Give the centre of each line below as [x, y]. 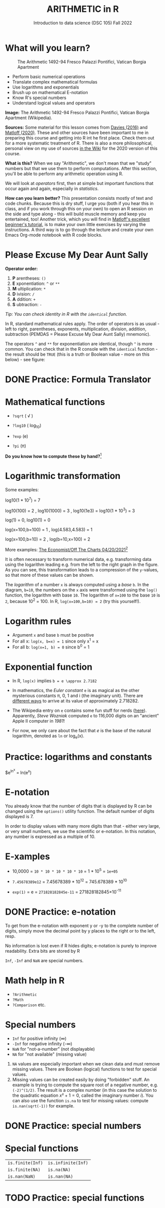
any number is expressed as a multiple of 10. [50, 836]
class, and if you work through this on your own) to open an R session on [79, 208]
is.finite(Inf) [25, 1163]
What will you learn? [48, 48]
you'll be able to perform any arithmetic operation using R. [64, 174]
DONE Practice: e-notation [61, 912]
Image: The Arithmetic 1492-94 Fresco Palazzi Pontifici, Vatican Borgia [77, 112]
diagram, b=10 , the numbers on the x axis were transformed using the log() [81, 590]
